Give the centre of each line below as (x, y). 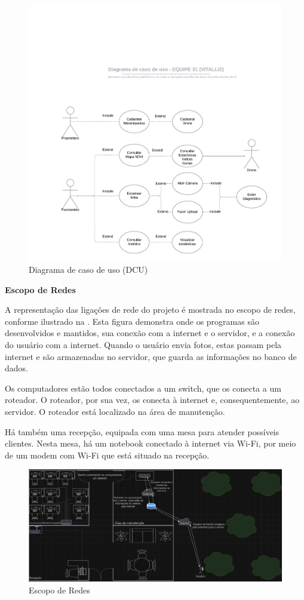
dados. (16, 368)
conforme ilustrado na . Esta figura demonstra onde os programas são (132, 321)
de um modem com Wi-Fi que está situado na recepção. (107, 455)
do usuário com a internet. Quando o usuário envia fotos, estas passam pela (143, 344)
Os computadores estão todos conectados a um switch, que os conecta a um (143, 388)
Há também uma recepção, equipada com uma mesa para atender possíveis (142, 431)
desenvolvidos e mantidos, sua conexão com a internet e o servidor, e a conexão (150, 333)
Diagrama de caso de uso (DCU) (88, 270)
